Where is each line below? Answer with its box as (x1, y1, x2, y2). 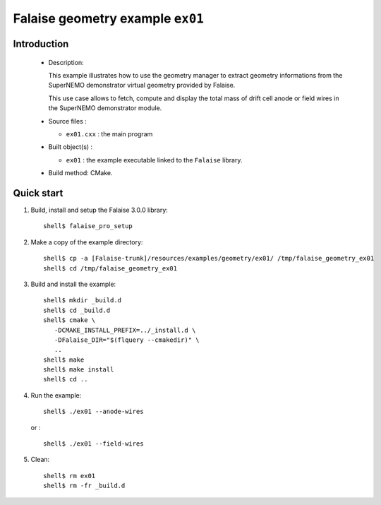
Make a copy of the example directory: (30, 237, 143, 246)
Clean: (30, 456, 50, 464)
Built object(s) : (48, 143, 93, 151)
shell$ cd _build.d (43, 306, 111, 314)
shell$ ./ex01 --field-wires (43, 440, 144, 448)
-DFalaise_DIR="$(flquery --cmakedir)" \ (54, 335, 200, 344)
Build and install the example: (30, 280, 116, 288)
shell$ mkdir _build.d (43, 297, 122, 304)
